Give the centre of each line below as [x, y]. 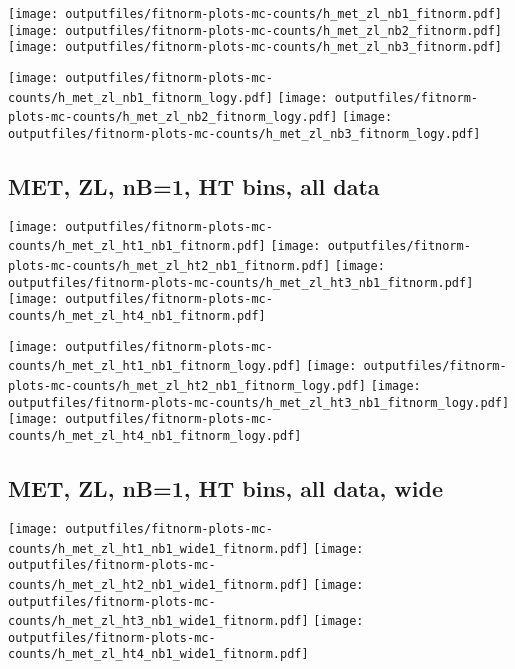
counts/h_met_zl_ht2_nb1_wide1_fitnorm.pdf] [158, 584]
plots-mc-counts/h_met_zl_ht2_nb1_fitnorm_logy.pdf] [187, 386]
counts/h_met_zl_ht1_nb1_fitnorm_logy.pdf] [155, 366]
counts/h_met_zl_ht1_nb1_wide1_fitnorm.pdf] [158, 548]
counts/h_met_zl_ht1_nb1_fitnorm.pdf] [137, 246]
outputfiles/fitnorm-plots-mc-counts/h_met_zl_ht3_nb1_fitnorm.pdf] [241, 282]
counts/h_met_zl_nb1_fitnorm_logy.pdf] [140, 97]
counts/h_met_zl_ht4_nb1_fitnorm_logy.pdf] [155, 436]
